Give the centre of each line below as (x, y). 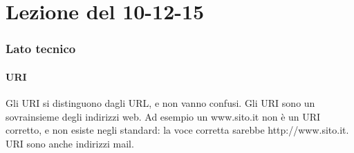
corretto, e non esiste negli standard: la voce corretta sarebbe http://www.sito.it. (177, 130)
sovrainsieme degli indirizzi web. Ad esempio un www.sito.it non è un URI (163, 116)
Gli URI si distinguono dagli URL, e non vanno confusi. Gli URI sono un (160, 103)
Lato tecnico (41, 49)
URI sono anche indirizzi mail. (70, 143)
